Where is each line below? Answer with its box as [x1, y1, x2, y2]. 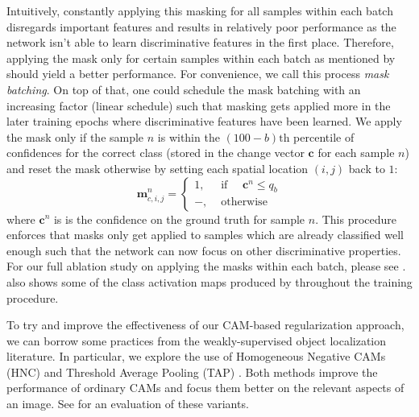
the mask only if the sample [6, 128, 144, 145]
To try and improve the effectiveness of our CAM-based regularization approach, [6, 316, 404, 333]
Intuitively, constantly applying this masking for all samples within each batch [6, 2, 393, 19]
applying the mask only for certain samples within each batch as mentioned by [6, 49, 396, 66]
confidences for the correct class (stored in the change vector [6, 144, 305, 161]
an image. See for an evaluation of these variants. [6, 395, 249, 412]
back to [348, 159, 385, 176]
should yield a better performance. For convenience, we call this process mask [6, 65, 389, 82]
